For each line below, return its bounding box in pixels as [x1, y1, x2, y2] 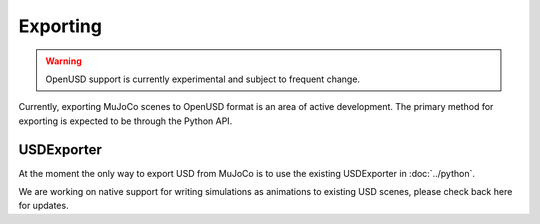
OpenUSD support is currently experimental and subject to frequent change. [45, 73, 360, 85]
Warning [45, 55, 82, 67]
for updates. [18, 200, 69, 212]
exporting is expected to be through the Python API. [18, 115, 233, 127]
